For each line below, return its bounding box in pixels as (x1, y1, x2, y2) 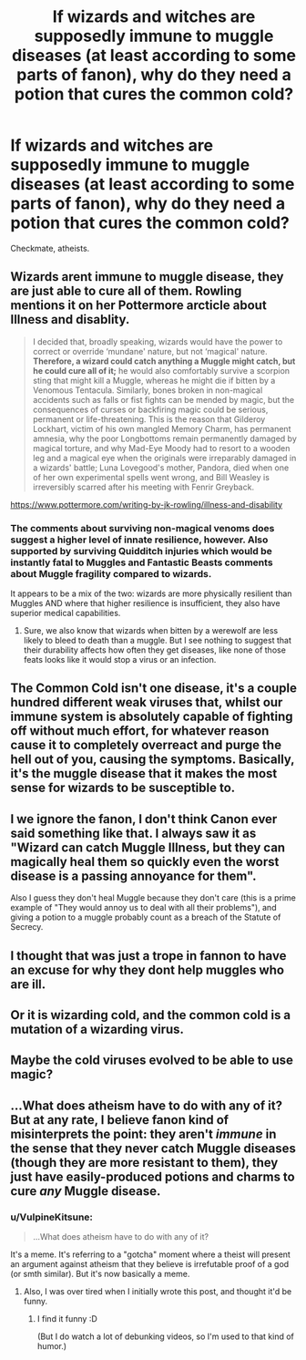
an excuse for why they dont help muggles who (10, 962, 285, 977)
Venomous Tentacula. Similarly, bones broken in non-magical (32, 385, 263, 396)
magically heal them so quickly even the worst (10, 854, 280, 870)
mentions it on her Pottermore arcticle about (10, 298, 267, 314)
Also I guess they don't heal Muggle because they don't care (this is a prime (10, 892, 297, 903)
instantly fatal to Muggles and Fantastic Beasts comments (10, 556, 273, 569)
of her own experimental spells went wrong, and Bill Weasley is (32, 471, 270, 482)
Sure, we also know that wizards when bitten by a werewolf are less (23, 625, 279, 636)
